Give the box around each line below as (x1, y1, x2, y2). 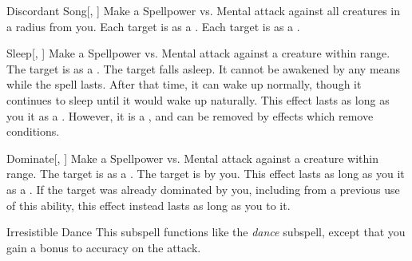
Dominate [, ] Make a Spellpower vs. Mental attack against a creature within (6, 149, 378, 166)
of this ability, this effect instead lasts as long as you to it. (6, 196, 291, 213)
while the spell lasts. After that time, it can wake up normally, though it (6, 76, 362, 93)
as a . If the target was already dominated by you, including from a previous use (6, 180, 400, 197)
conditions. (6, 123, 60, 140)
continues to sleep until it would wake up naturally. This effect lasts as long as (6, 91, 390, 108)
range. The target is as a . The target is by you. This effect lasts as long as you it (6, 165, 405, 182)
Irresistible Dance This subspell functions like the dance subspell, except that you (6, 223, 406, 240)
